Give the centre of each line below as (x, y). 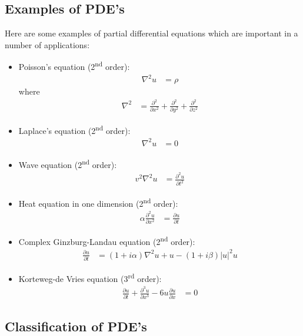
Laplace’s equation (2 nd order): (74, 130)
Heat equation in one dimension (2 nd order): (98, 202)
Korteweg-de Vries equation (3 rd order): (90, 277)
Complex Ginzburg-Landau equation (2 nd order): (107, 240)
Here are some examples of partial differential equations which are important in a (151, 33)
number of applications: (47, 44)
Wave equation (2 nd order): (68, 163)
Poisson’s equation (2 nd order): (74, 66)
